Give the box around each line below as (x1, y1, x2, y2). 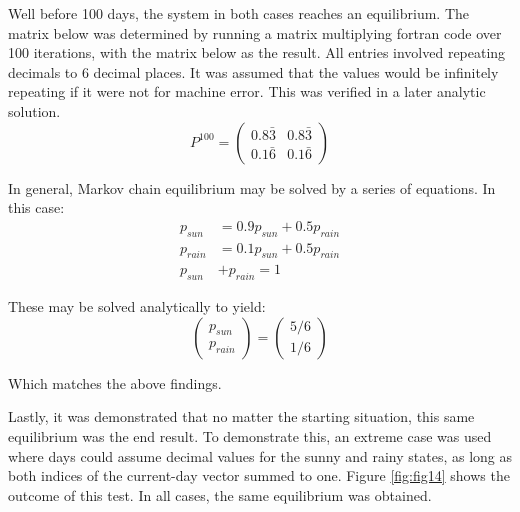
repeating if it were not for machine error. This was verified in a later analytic (8, 81, 486, 102)
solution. (8, 100, 61, 121)
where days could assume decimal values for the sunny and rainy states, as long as (8, 445, 512, 466)
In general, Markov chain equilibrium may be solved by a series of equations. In (8, 177, 496, 198)
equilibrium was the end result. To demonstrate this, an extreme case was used (8, 426, 492, 447)
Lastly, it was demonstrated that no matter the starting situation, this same (8, 406, 475, 427)
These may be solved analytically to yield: (8, 296, 266, 317)
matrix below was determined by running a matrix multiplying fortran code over (8, 22, 502, 43)
